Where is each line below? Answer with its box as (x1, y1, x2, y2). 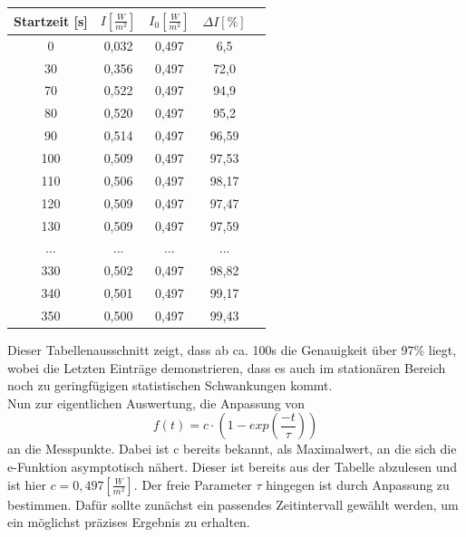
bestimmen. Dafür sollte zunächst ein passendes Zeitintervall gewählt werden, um (7, 494, 459, 513)
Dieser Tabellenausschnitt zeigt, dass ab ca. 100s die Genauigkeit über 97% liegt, (7, 340, 457, 359)
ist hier (7, 475, 46, 494)
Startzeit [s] (14, 11, 88, 30)
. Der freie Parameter (133, 475, 252, 494)
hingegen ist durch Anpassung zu (266, 475, 450, 494)
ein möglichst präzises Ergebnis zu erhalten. (7, 513, 250, 532)
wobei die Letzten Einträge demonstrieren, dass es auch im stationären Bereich (7, 358, 446, 377)
